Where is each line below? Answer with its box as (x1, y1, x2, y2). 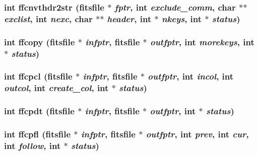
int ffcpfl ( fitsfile (4, 128, 71, 140)
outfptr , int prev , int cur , (146, 128, 249, 140)
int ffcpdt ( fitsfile (4, 105, 75, 117)
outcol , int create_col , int (4, 82, 109, 94)
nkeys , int (161, 12, 202, 25)
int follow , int (4, 139, 61, 151)
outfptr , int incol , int (148, 70, 234, 83)
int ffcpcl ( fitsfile (4, 70, 73, 83)
